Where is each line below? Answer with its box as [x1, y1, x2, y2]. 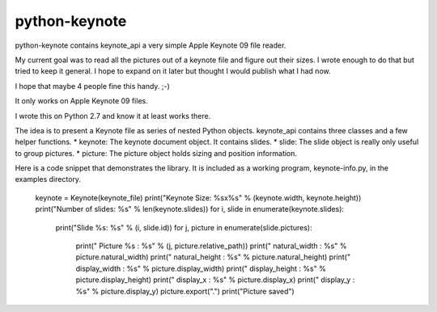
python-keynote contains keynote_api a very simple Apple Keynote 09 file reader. [15, 40, 286, 50]
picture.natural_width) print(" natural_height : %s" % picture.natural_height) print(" [75, 252, 351, 262]
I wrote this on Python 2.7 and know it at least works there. [15, 111, 211, 120]
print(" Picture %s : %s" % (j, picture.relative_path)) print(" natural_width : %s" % [75, 241, 347, 251]
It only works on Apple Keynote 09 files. [15, 96, 149, 106]
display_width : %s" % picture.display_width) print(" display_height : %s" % [75, 264, 327, 273]
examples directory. [15, 175, 81, 184]
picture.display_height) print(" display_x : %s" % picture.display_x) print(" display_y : [75, 275, 355, 285]
